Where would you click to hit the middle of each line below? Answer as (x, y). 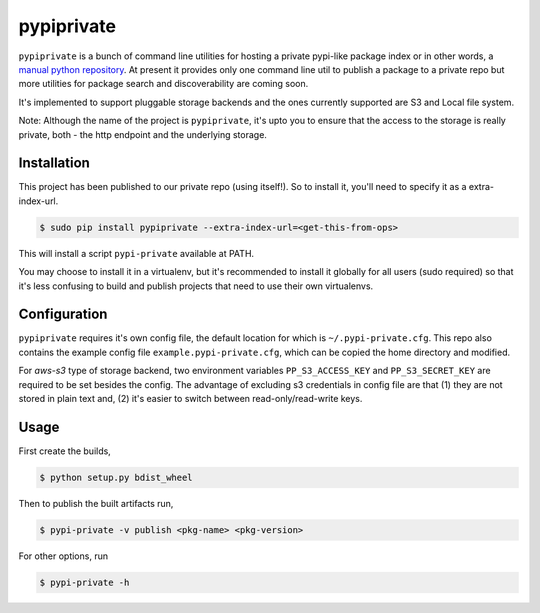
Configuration (63, 314)
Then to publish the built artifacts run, (96, 503)
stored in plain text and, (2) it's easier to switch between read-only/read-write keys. (190, 399)
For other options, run (63, 556)
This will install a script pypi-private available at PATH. (136, 253)
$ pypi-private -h (84, 582)
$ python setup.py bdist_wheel (116, 477)
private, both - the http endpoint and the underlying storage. (142, 134)
